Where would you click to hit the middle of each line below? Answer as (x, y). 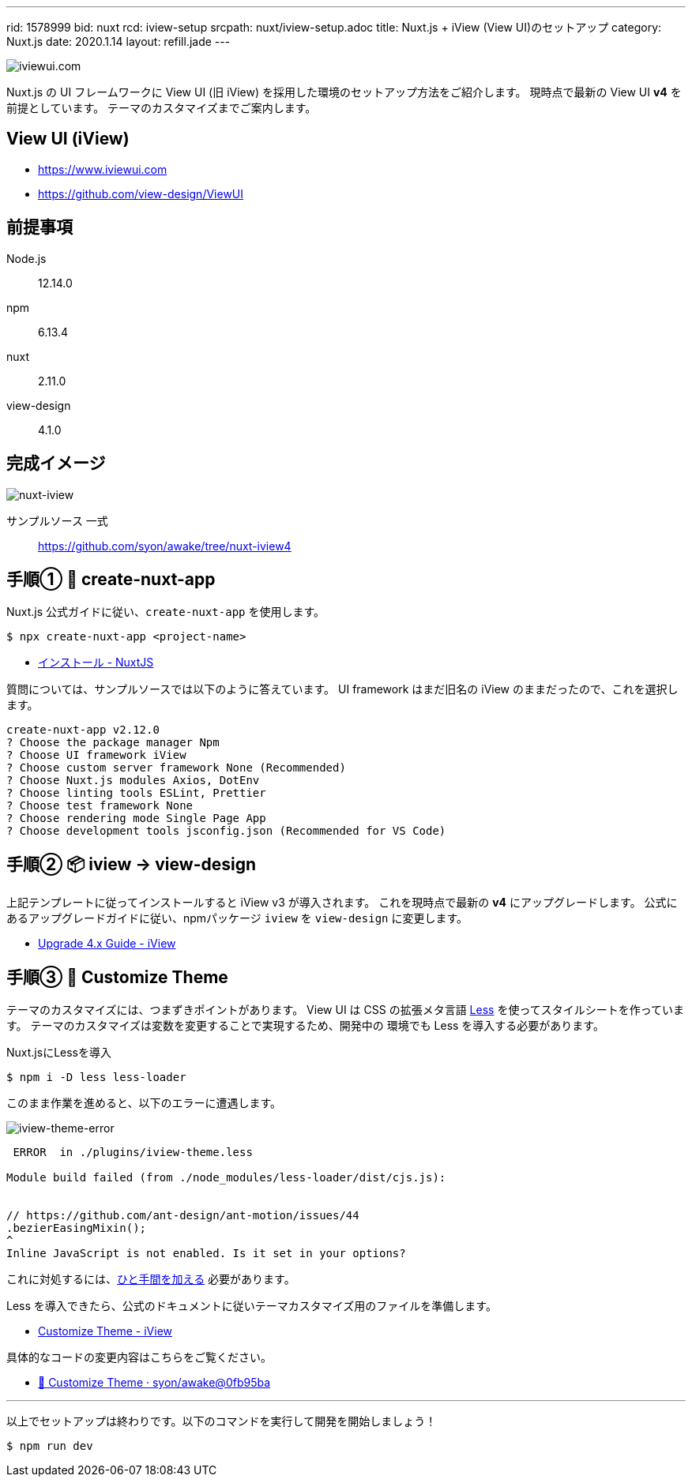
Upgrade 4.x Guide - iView (107, 944)
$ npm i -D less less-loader (96, 1078)
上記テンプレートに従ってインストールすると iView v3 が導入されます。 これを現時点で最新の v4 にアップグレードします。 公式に (342, 903)
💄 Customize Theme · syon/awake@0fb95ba (154, 1383)
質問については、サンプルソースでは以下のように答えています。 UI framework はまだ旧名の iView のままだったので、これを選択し (342, 689)
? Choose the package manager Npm (113, 743)
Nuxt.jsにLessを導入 (59, 1053)
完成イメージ (56, 464)
